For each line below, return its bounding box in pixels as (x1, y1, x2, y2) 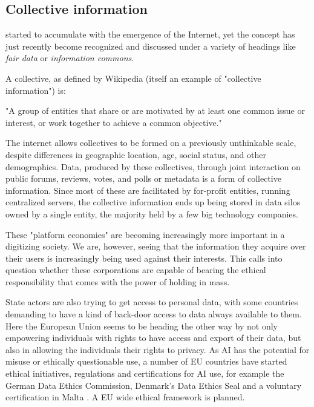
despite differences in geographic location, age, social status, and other (5, 148, 266, 160)
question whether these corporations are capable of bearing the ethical (5, 263, 266, 276)
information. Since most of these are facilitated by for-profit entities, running (5, 184, 290, 196)
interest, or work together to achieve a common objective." (5, 116, 222, 128)
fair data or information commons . (5, 51, 134, 64)
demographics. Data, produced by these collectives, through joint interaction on (5, 160, 301, 173)
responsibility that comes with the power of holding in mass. (5, 275, 230, 288)
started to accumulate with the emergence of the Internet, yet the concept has (5, 28, 295, 41)
